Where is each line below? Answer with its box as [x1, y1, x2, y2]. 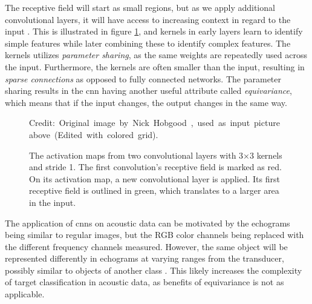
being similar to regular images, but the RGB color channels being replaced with [5, 228, 304, 241]
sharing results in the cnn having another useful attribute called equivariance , [5, 84, 292, 97]
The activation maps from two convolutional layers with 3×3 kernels [29, 148, 282, 161]
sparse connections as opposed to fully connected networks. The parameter [5, 72, 281, 85]
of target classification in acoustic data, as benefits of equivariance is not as [5, 276, 284, 288]
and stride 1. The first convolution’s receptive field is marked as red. [29, 160, 282, 173]
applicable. [5, 288, 45, 300]
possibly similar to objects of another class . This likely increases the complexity [5, 263, 302, 276]
